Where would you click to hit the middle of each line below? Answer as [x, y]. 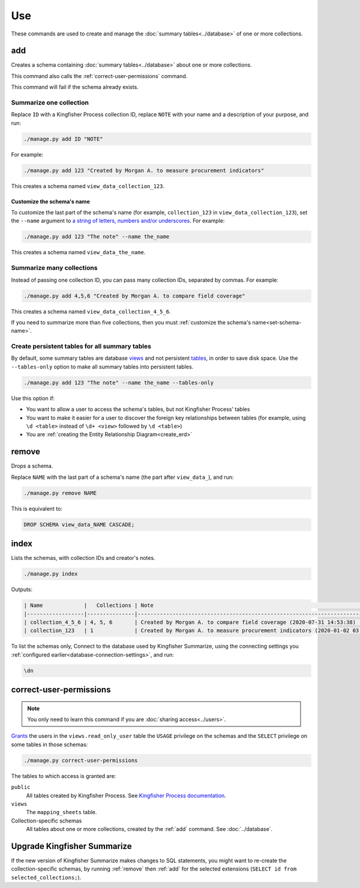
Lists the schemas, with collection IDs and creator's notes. [83, 558]
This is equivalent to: [37, 508]
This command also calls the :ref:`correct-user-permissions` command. [99, 76]
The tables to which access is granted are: [64, 776]
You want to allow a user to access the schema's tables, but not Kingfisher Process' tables [138, 409]
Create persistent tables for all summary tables [81, 347]
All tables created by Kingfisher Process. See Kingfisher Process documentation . [126, 795]
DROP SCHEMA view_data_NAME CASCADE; [79, 525]
